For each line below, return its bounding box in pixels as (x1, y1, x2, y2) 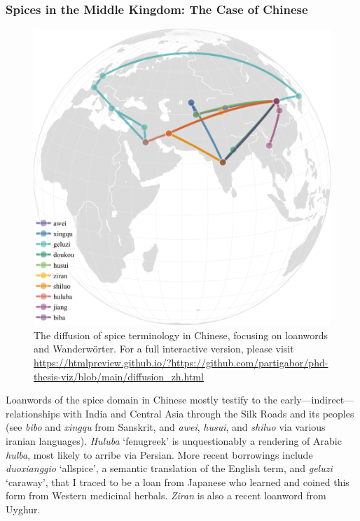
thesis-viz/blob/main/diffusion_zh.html (34, 369, 204, 383)
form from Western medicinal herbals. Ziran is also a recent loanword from (6, 488, 326, 503)
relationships (6, 406, 60, 420)
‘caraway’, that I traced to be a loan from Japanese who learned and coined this (6, 474, 349, 489)
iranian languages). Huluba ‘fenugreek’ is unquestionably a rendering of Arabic (6, 433, 342, 448)
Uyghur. (6, 501, 41, 516)
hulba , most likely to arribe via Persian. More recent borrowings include (6, 447, 313, 462)
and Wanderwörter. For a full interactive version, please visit (34, 341, 294, 356)
